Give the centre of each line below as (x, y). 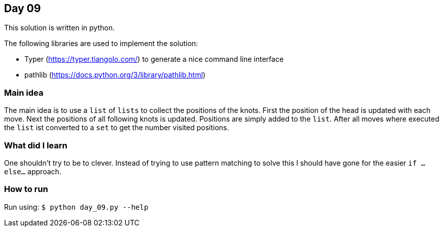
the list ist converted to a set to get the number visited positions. (117, 128)
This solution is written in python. (59, 28)
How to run (26, 189)
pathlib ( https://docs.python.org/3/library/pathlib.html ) (115, 75)
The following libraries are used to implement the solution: (101, 44)
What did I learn (36, 145)
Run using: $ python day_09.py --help (76, 207)
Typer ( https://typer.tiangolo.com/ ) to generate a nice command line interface (154, 59)
